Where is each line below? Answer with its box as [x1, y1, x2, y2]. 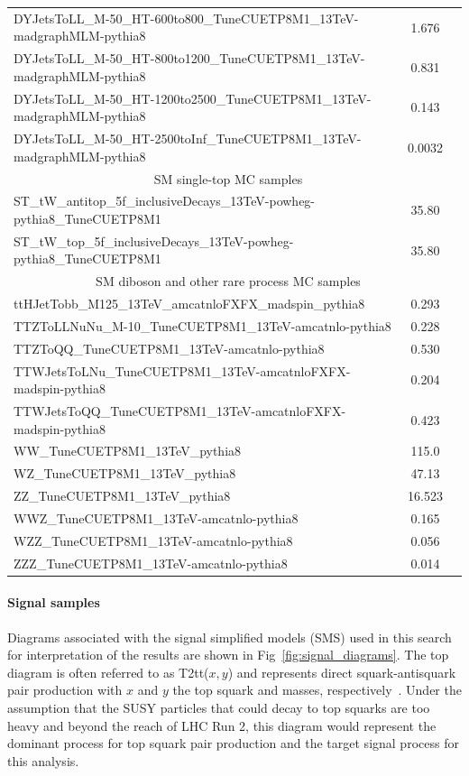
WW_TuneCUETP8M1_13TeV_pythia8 [14, 441, 242, 460]
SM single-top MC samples [153, 169, 303, 188]
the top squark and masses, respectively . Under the [172, 680, 462, 699]
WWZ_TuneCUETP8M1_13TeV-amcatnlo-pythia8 [14, 509, 299, 527]
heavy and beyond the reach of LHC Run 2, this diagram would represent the [7, 716, 437, 734]
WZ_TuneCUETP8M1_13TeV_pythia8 [14, 464, 236, 483]
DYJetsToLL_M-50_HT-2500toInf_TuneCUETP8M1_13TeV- [14, 129, 362, 148]
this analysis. [7, 751, 79, 770]
